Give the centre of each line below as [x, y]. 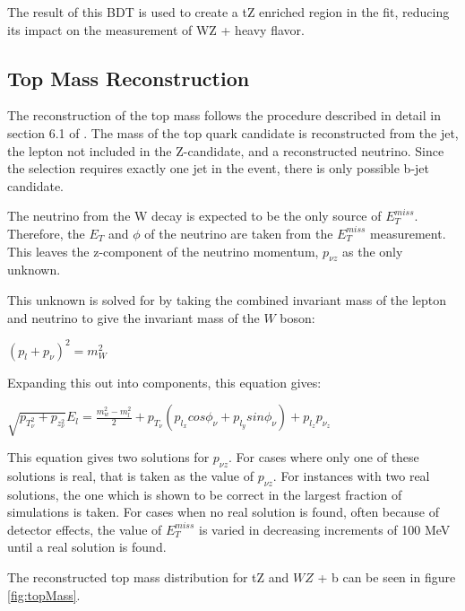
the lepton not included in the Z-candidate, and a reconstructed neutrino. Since [226, 150]
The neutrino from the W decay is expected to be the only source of [194, 216]
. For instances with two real [351, 475]
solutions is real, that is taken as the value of [130, 475]
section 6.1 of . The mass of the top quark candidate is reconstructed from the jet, [233, 132]
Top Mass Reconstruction [129, 78]
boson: [297, 317]
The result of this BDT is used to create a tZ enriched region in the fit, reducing [228, 12]
